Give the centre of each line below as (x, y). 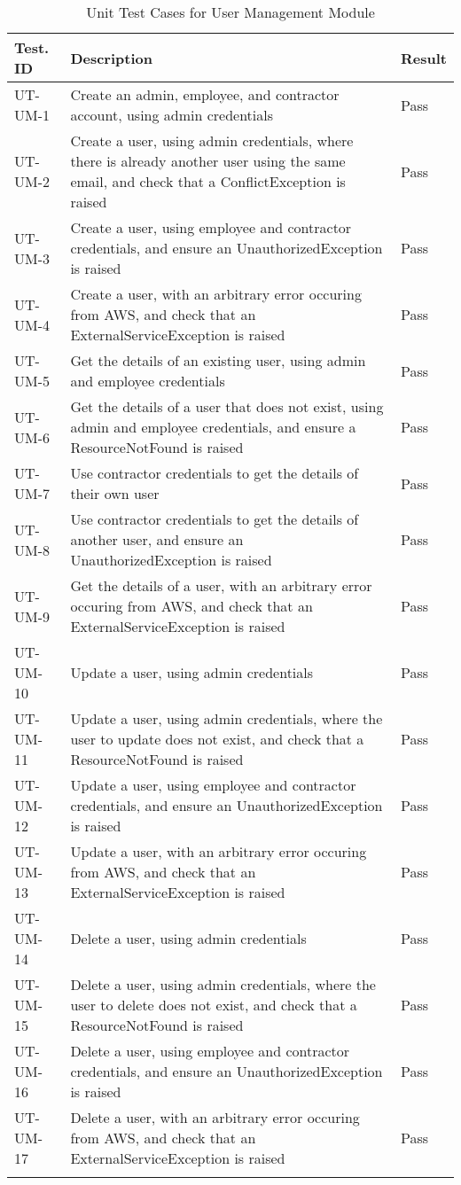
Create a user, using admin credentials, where (212, 140)
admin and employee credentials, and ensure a (213, 427)
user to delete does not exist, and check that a (214, 1005)
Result (424, 58)
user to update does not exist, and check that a (217, 739)
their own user (115, 493)
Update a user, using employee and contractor (213, 785)
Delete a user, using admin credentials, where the (223, 984)
